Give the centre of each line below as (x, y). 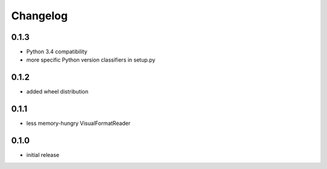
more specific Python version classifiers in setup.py (91, 60)
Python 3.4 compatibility (57, 52)
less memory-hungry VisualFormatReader (78, 123)
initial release (43, 155)
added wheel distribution (58, 92)
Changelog (39, 16)
